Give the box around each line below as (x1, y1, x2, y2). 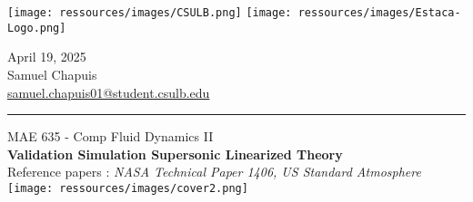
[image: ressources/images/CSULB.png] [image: (7, 6, 292, 19)
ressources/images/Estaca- (297, 6, 461, 19)
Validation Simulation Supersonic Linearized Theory (7, 144, 343, 163)
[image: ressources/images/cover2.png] (7, 181, 248, 195)
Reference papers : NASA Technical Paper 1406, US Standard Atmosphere (7, 162, 421, 181)
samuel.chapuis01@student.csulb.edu (7, 82, 210, 101)
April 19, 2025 (7, 47, 86, 66)
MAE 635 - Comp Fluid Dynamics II (7, 127, 214, 146)
